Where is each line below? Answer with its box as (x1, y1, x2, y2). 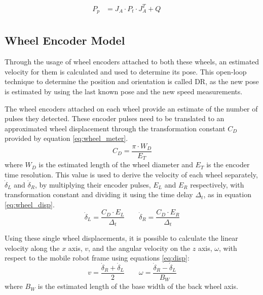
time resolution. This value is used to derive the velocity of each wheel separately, (5, 169, 258, 180)
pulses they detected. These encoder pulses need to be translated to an (5, 113, 224, 124)
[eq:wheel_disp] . (5, 199, 55, 209)
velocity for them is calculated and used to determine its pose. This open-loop (5, 66, 247, 77)
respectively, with (190, 179, 244, 190)
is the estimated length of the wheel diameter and (39, 159, 193, 170)
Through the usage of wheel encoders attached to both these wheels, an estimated (5, 56, 259, 67)
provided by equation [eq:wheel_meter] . (5, 133, 128, 143)
